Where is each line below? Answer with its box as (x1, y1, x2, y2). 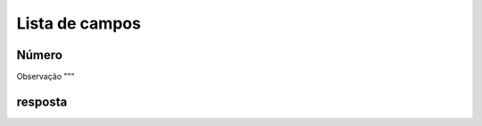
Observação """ (16, 71, 75, 82)
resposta (16, 94, 68, 109)
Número (16, 47, 62, 63)
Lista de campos (16, 13, 142, 33)
